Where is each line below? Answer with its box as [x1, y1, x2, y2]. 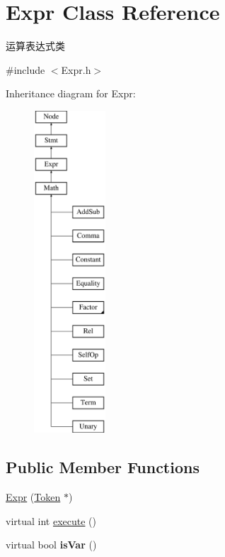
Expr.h [61, 62, 91, 77]
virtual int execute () [6, 513, 97, 528]
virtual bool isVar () [6, 537, 97, 552]
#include [6, 62, 45, 77]
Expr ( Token [6, 490, 61, 504]
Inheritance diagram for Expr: [6, 86, 136, 101]
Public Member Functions [6, 456, 200, 478]
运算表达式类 [6, 38, 65, 53]
